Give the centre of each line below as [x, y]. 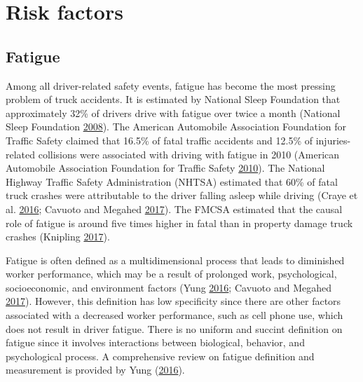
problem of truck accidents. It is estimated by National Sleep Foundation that [173, 99]
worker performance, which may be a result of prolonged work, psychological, [171, 274]
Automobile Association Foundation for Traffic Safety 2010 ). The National [165, 168]
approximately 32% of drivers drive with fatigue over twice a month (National [173, 112]
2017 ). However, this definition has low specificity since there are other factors [173, 301]
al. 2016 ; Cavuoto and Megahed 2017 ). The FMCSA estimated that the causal [174, 209]
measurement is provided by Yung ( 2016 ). [95, 370]
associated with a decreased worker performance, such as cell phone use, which [174, 315]
